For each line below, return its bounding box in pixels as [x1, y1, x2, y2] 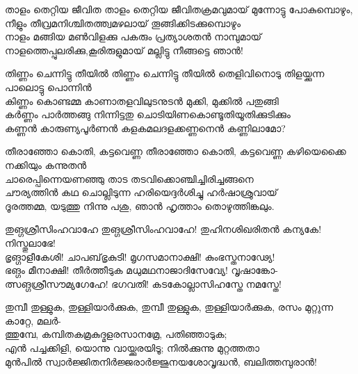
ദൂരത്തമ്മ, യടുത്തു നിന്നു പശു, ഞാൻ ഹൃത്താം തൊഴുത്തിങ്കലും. [5, 198, 275, 213]
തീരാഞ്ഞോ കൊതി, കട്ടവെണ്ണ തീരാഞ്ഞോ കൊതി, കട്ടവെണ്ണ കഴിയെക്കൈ [5, 144, 346, 158]
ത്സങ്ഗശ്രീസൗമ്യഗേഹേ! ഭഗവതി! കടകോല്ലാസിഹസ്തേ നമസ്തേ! [5, 276, 282, 291]
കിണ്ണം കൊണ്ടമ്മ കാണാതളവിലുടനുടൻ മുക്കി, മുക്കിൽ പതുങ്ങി [5, 93, 279, 108]
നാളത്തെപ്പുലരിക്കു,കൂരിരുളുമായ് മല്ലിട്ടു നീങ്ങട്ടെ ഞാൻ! [5, 42, 243, 57]
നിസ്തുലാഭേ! [5, 235, 56, 250]
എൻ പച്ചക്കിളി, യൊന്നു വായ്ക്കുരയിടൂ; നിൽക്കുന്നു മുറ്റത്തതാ [5, 341, 259, 355]
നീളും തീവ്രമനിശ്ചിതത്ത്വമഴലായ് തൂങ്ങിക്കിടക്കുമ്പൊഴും [5, 15, 241, 30]
